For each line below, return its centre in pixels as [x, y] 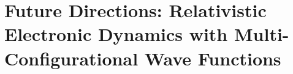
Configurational [71, 58]
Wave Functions [213, 58]
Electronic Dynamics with [116, 34]
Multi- [261, 34]
